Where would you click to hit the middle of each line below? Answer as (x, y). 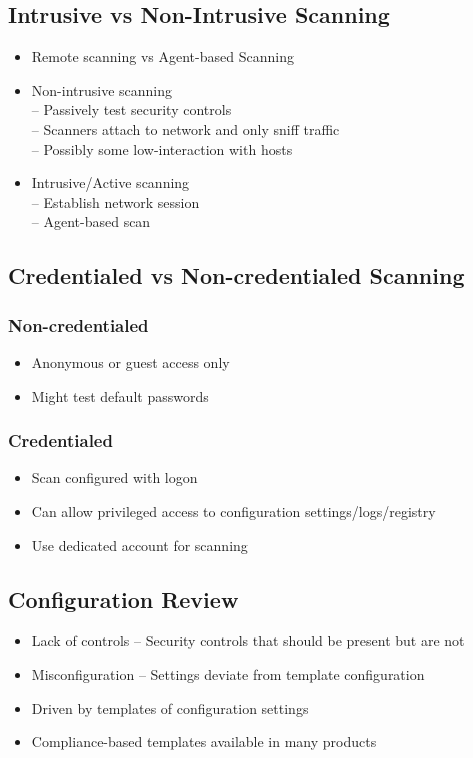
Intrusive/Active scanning (110, 182)
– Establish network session (115, 201)
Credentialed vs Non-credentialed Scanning (236, 275)
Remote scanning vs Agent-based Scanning (162, 56)
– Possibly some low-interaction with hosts (162, 148)
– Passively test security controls (131, 109)
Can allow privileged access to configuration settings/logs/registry (233, 510)
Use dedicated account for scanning (139, 544)
